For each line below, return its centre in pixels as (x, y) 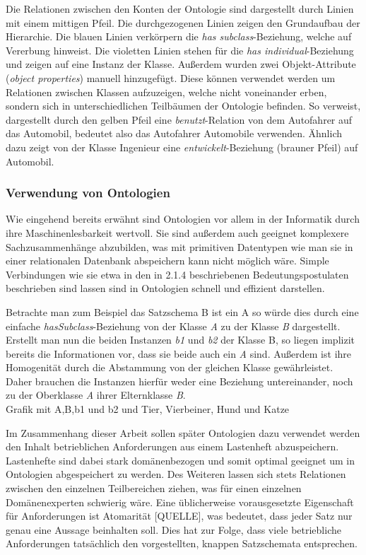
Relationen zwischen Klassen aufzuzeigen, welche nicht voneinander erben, (166, 92)
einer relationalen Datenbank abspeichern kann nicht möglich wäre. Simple (167, 261)
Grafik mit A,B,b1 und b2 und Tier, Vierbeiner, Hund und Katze (148, 409)
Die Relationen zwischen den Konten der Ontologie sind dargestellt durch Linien (180, 8)
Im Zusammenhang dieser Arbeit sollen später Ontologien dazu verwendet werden (183, 432)
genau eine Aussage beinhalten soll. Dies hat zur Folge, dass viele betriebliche (173, 529)
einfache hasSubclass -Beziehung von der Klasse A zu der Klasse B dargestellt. (173, 326)
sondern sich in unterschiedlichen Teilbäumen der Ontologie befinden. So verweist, (183, 106)
